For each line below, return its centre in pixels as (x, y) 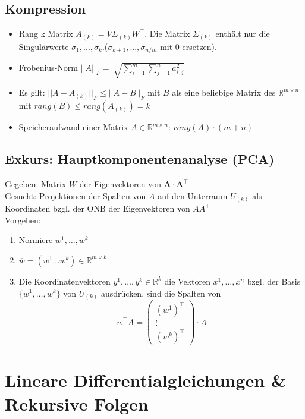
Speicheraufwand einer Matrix (73, 127)
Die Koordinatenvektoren (65, 281)
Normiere (36, 240)
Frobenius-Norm (48, 67)
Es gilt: (32, 92)
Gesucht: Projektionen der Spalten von (76, 195)
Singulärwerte (44, 46)
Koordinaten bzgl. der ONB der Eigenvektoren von (98, 208)
